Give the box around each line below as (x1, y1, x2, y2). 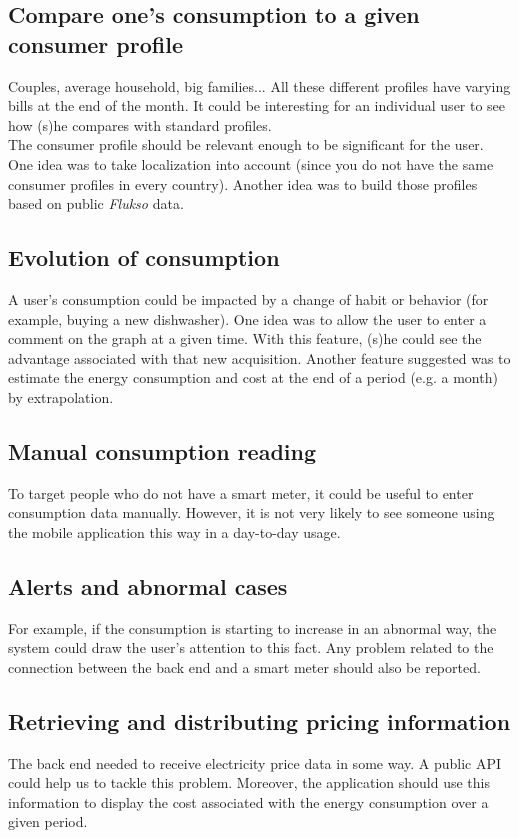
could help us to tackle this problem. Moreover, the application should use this (8, 772, 490, 793)
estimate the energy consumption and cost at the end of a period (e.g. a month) (8, 367, 498, 388)
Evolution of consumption (8, 242, 280, 273)
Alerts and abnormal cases (8, 570, 288, 601)
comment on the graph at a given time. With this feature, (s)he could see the (8, 328, 482, 349)
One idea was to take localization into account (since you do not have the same (8, 153, 494, 174)
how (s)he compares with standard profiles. (8, 114, 272, 135)
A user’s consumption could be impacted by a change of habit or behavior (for (8, 288, 489, 309)
